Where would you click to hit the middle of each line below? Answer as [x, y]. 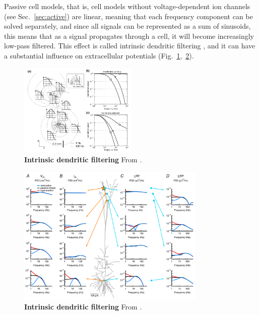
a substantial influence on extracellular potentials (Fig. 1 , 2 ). [99, 55]
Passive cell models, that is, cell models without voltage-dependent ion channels [127, 6]
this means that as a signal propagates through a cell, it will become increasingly [129, 36]
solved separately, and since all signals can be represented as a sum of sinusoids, [127, 26]
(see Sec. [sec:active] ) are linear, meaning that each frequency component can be [128, 16]
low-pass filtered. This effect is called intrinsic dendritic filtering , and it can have [130, 46]
